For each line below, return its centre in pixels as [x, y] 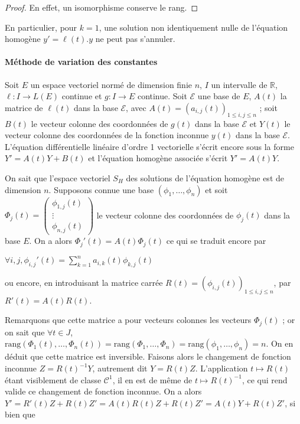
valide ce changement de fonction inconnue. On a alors [103, 391]
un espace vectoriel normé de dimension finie [111, 84]
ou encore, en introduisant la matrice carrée [84, 283]
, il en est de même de [152, 379]
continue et [82, 96]
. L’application [221, 368]
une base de [219, 96]
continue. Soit [162, 96]
